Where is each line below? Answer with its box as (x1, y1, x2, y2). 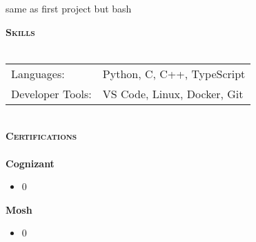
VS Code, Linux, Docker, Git (102, 85, 244, 102)
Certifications (6, 129, 77, 143)
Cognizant (6, 156, 55, 170)
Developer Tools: (11, 85, 92, 102)
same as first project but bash (6, 1, 132, 15)
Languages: (11, 65, 65, 82)
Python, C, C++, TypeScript (102, 65, 246, 82)
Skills (6, 24, 35, 39)
